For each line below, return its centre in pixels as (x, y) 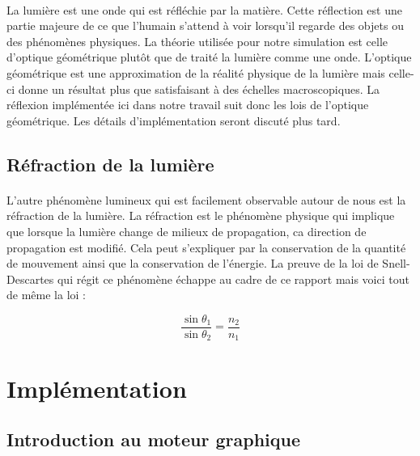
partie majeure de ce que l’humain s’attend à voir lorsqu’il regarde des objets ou (205, 25)
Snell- (396, 263)
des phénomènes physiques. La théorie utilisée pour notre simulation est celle (197, 41)
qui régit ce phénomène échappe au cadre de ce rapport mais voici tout (233, 279)
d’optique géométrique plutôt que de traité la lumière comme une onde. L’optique (209, 57)
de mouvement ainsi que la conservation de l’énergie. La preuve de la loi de (193, 263)
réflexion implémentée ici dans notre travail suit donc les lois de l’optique (188, 105)
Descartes (30, 279)
